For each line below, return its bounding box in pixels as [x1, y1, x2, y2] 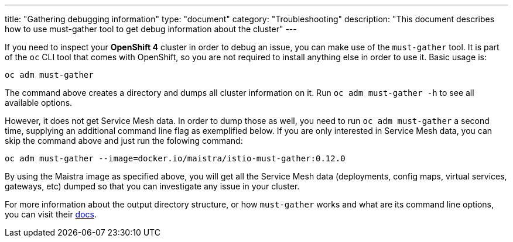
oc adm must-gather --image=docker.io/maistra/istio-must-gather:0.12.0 [5, 154, 346, 163]
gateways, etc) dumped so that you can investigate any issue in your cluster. [5, 181, 300, 191]
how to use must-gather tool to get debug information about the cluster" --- [5, 24, 297, 34]
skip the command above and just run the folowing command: [5, 136, 243, 146]
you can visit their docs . [5, 209, 97, 219]
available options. [5, 98, 73, 108]
